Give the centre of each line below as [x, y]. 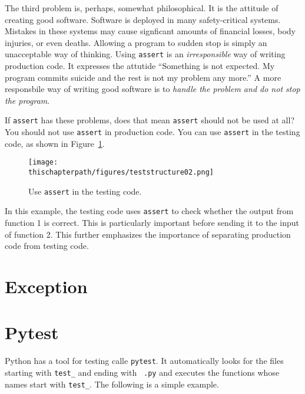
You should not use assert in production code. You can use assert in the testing [152, 132]
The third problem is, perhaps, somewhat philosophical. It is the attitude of [142, 8]
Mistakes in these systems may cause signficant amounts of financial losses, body [150, 31]
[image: [43, 162]
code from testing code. [47, 246]
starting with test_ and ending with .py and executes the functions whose [142, 372]
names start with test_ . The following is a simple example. [112, 384]
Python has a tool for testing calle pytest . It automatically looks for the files [144, 361]
